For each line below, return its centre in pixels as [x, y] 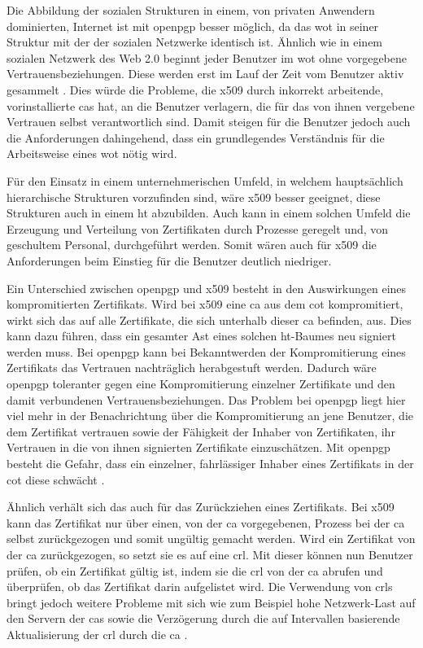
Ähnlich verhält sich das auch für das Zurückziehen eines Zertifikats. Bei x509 [201, 507]
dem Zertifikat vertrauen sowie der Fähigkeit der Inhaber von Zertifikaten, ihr [201, 431]
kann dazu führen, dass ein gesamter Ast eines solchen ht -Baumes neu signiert [201, 336]
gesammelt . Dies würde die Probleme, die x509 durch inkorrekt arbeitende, [195, 89]
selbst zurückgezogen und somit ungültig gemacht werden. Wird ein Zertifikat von [211, 539]
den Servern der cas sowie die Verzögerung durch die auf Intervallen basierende [203, 618]
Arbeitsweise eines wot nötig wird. [92, 153]
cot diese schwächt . [56, 479]
